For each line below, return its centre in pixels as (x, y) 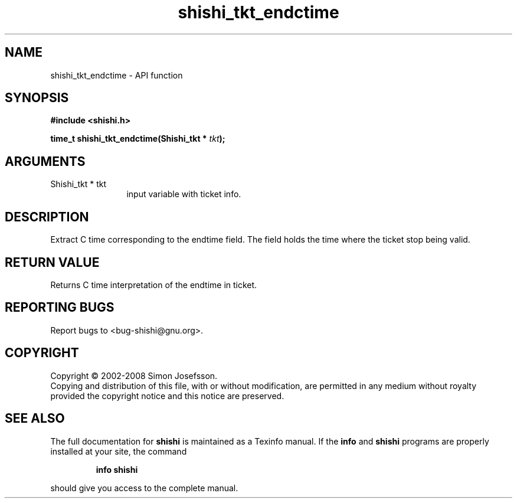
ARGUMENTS (45, 161)
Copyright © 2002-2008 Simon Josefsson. (134, 375)
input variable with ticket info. (184, 194)
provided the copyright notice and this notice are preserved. (167, 396)
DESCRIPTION (47, 217)
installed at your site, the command (119, 451)
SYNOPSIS (37, 98)
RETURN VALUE (52, 262)
